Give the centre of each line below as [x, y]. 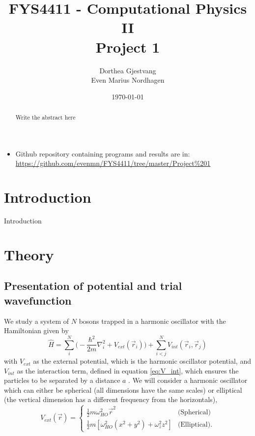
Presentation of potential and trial [93, 286]
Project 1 [128, 47]
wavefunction [38, 300]
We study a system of [37, 321]
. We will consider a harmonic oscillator [188, 380]
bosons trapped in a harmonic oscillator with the [152, 321]
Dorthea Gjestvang [128, 70]
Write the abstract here [45, 117]
